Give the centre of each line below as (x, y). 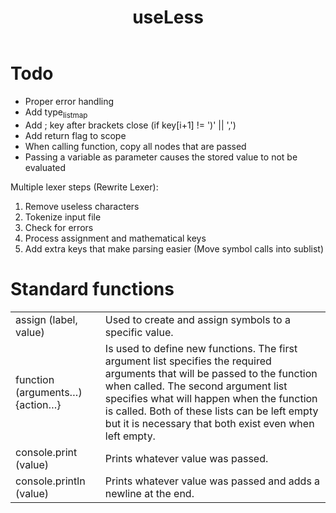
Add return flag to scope (75, 135)
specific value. (139, 332)
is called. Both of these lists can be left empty (211, 411)
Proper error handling (69, 101)
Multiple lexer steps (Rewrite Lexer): (84, 187)
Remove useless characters (82, 206)
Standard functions (92, 288)
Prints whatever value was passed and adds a (212, 481)
